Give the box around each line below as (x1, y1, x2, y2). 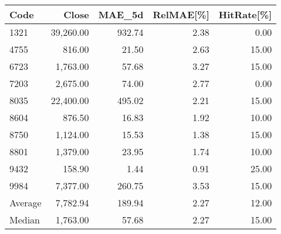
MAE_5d (98, 8, 144, 21)
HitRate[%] (218, 8, 272, 21)
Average (9, 196, 42, 209)
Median (9, 213, 40, 226)
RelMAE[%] (153, 8, 209, 21)
